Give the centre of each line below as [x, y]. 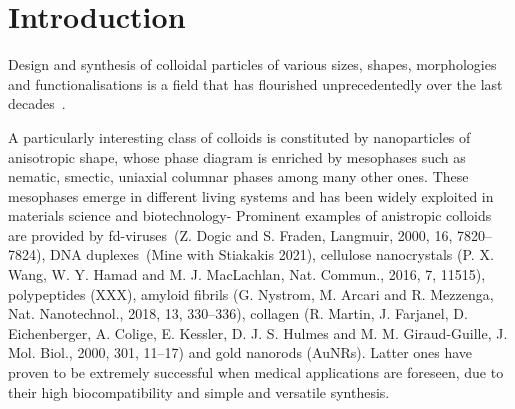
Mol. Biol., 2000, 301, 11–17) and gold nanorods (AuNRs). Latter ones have [240, 352]
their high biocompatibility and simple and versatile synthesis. [199, 391]
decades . [37, 103]
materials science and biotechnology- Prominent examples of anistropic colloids [250, 215]
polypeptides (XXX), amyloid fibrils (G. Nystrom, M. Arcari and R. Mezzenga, [251, 293]
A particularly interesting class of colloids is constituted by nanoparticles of [239, 136]
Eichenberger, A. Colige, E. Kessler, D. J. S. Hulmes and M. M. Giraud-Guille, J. [258, 332]
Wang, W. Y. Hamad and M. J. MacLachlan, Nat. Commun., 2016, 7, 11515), [247, 274]
